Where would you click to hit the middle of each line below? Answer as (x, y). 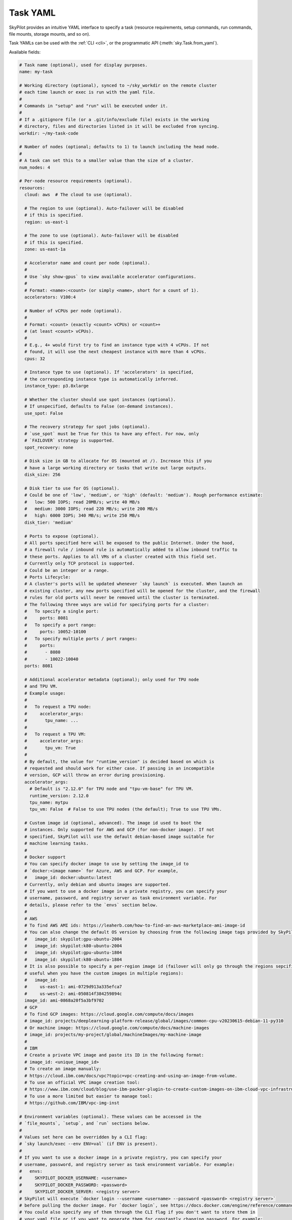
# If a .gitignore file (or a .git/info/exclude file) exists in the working (114, 119)
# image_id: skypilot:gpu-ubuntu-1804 (73, 953)
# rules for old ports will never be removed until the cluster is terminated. (122, 598)
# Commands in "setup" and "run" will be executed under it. (94, 106)
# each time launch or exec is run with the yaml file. (87, 92)
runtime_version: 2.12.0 (59, 796)
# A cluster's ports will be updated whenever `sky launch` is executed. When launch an (134, 584)
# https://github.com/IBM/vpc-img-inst (72, 1103)
